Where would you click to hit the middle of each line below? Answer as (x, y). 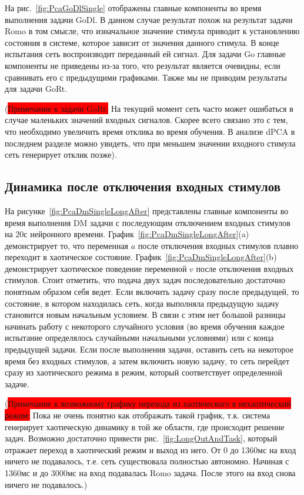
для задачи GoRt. (36, 89)
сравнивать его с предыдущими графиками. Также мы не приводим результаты (146, 77)
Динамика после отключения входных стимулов (143, 186)
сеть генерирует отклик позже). (61, 155)
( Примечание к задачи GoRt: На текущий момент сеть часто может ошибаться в (149, 108)
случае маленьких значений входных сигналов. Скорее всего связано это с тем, (146, 120)
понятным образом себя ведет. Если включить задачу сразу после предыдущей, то (152, 292)
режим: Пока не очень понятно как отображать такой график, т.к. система (138, 415)
